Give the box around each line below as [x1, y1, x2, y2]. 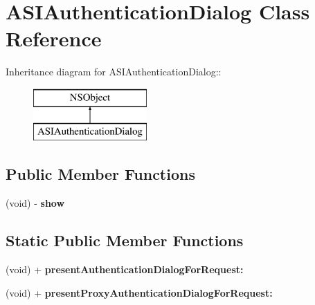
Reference [6, 24, 102, 53]
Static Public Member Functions [6, 230, 244, 251]
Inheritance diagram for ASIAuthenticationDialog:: [6, 64, 222, 79]
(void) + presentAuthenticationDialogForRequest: [6, 262, 244, 277]
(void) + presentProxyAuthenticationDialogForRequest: [6, 285, 273, 299]
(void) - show [6, 196, 65, 210]
